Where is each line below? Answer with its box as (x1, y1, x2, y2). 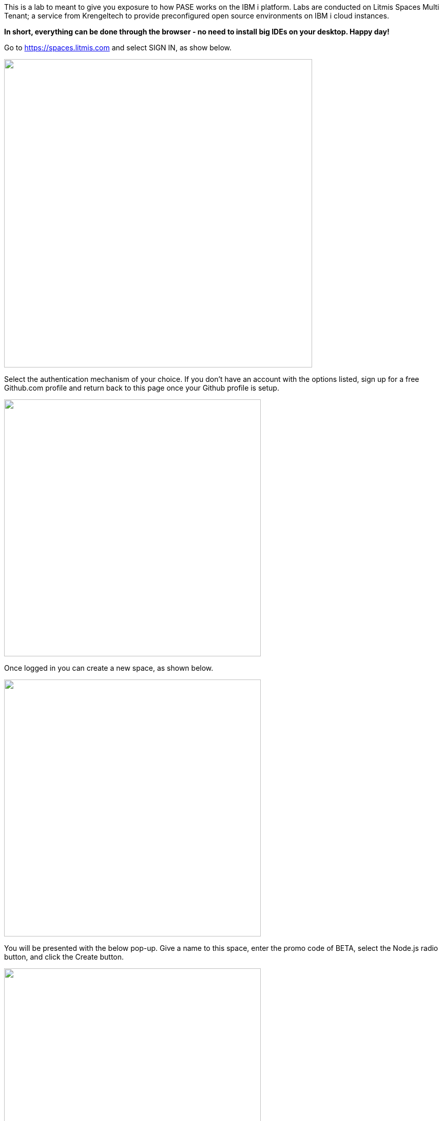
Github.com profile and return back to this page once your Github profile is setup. (4, 383, 279, 392)
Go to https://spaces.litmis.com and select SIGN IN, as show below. (4, 43, 232, 52)
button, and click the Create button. (4, 952, 124, 961)
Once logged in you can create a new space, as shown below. (4, 664, 214, 672)
